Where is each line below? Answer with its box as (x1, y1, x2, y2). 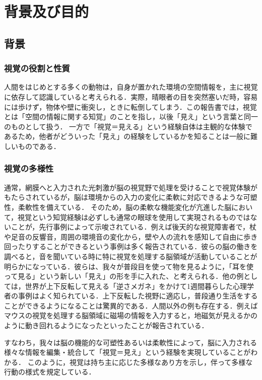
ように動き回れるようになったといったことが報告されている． (4, 320, 209, 331)
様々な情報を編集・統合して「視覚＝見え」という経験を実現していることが (4, 347, 251, 357)
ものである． (18, 140, 60, 151)
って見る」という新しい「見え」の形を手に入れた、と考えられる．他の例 (4, 271, 244, 281)
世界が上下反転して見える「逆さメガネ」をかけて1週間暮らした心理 (25, 280, 247, 291)
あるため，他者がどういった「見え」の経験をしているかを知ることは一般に (4, 131, 250, 141)
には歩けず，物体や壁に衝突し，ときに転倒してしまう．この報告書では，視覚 (4, 101, 257, 112)
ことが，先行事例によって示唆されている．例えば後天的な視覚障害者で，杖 (11, 221, 257, 232)
